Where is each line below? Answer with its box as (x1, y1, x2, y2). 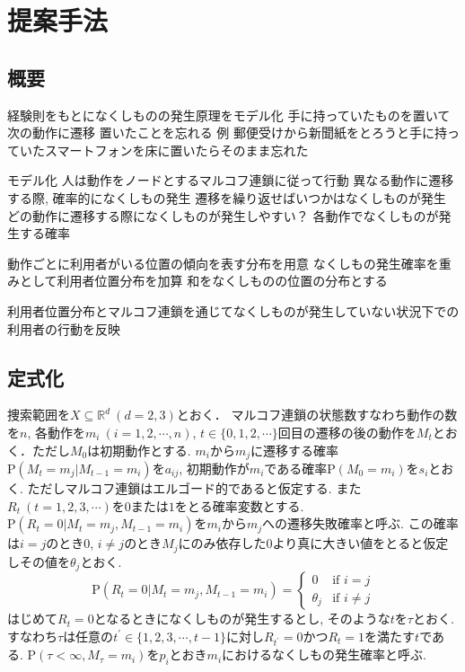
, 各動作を (27, 422, 85, 441)
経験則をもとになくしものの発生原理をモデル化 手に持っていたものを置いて (7, 105, 451, 124)
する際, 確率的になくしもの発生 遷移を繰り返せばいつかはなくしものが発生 (7, 188, 446, 207)
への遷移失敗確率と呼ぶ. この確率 (262, 514, 459, 533)
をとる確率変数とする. (174, 496, 304, 515)
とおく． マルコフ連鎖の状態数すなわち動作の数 (176, 405, 458, 424)
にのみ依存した (178, 534, 267, 553)
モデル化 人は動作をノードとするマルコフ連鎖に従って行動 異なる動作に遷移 (7, 171, 454, 190)
